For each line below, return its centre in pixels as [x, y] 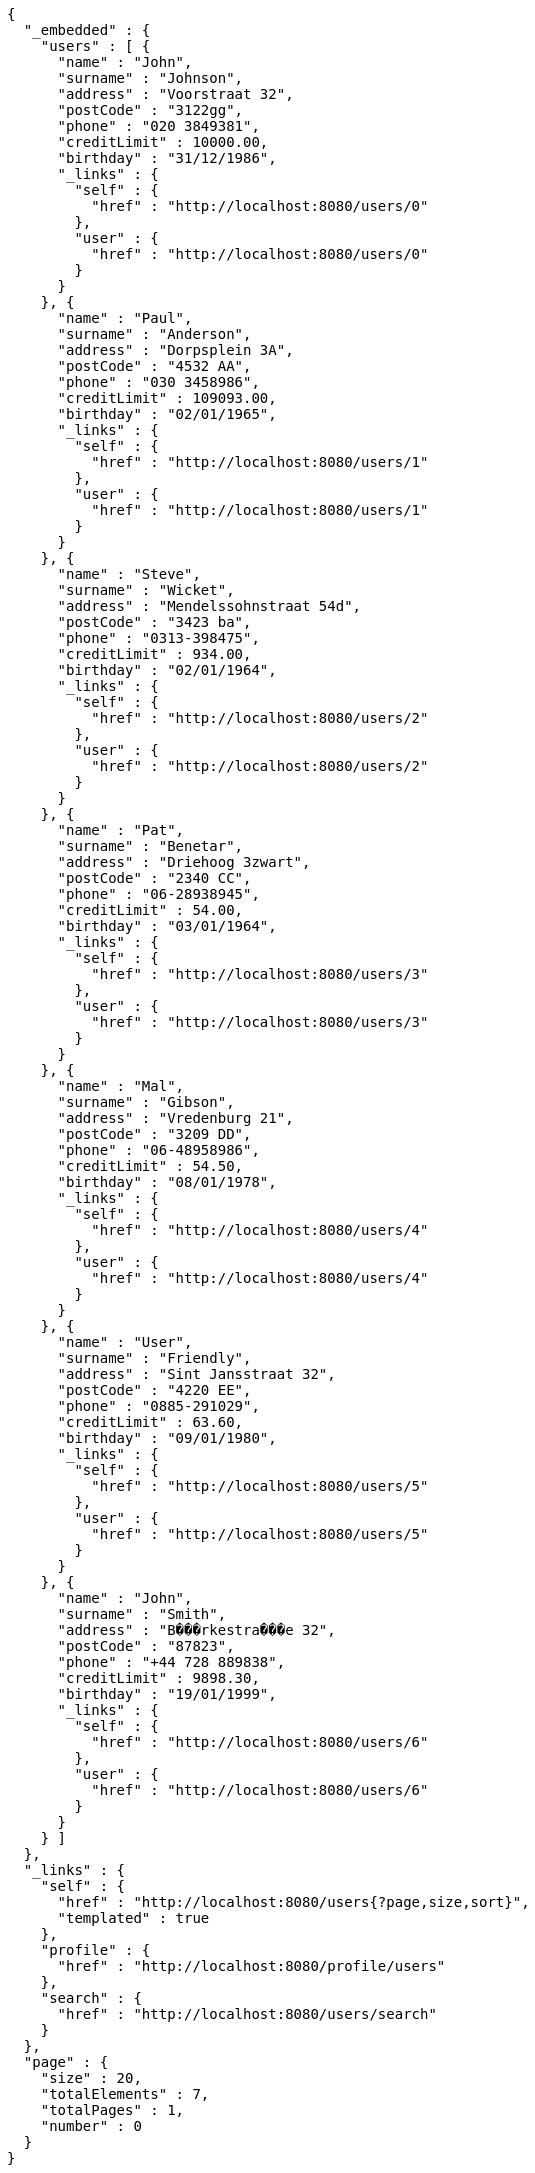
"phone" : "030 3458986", [158, 382]
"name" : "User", [125, 1342]
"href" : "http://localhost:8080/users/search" [247, 2014]
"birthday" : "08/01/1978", [167, 1182]
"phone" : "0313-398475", [158, 638]
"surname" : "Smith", [142, 1614]
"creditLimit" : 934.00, [154, 654]
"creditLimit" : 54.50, [150, 1166]
